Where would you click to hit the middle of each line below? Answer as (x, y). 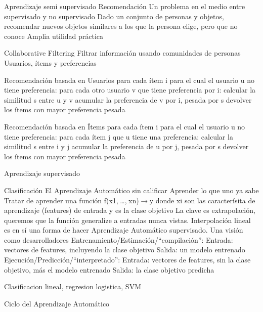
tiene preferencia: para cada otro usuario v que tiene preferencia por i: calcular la (130, 90)
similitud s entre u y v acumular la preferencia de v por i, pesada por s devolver (128, 99)
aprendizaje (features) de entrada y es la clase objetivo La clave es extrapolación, (130, 210)
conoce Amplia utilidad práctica (54, 36)
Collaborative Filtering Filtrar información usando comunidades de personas (122, 53)
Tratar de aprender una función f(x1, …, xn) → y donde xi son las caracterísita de (130, 200)
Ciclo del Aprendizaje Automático (57, 303)
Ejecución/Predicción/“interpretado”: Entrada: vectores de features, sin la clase (127, 260)
